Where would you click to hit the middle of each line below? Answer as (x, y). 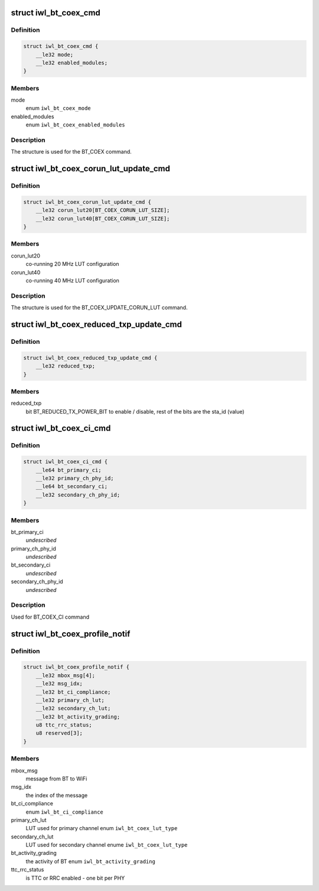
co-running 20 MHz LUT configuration (72, 264)
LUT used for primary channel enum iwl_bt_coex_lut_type (102, 828)
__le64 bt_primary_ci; (69, 470)
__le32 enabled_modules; (72, 63)
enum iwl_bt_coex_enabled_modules (75, 125)
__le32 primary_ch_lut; (70, 700)
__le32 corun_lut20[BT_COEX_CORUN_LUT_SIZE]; (103, 210)
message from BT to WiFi (56, 778)
